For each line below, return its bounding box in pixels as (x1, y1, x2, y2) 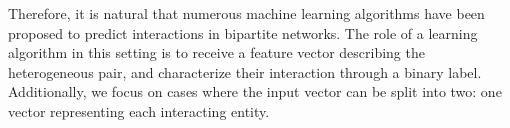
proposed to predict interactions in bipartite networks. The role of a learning (8, 22, 478, 43)
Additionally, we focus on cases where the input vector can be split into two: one (8, 81, 502, 102)
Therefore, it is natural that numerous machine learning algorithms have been (8, 3, 485, 23)
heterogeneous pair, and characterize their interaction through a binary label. (8, 61, 482, 82)
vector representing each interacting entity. (8, 100, 270, 121)
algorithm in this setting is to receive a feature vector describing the (8, 42, 425, 63)
